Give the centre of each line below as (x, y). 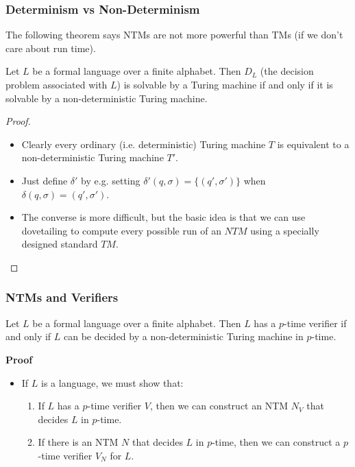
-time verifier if (315, 323)
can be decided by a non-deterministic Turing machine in (184, 336)
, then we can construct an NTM (219, 406)
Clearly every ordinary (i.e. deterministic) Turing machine (144, 144)
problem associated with (57, 84)
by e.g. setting (111, 180)
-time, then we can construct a (276, 442)
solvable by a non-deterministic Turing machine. (107, 98)
